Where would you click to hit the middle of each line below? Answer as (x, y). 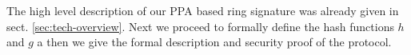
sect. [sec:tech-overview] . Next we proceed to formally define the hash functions (200, 26)
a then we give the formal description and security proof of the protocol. (214, 42)
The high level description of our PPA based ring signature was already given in (203, 10)
